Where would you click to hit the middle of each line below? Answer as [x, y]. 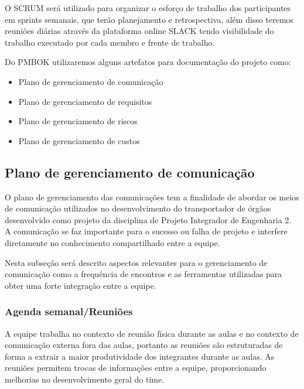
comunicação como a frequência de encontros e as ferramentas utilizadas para [144, 274]
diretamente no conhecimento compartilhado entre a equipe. [112, 242]
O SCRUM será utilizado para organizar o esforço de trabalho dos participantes [148, 8]
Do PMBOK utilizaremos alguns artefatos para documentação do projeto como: [148, 62]
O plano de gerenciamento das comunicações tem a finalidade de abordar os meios [152, 197]
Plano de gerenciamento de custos [79, 140]
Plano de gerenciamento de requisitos [85, 101]
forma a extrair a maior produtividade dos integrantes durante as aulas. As [140, 356]
